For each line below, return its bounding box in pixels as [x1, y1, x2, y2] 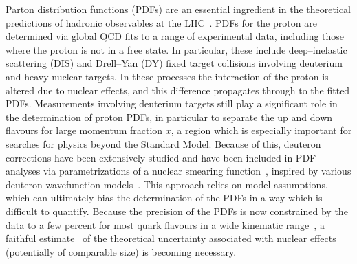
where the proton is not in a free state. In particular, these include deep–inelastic [6, 42, 347, 56]
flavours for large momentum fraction [6, 123, 163, 137]
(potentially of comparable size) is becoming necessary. [6, 244, 237, 258]
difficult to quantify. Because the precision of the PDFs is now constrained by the [6, 203, 348, 218]
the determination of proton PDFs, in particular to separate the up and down [6, 109, 333, 124]
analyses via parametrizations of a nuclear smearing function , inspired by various [6, 164, 351, 178]
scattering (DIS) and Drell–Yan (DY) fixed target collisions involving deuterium [6, 56, 343, 70]
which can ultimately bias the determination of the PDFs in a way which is [6, 190, 323, 205]
